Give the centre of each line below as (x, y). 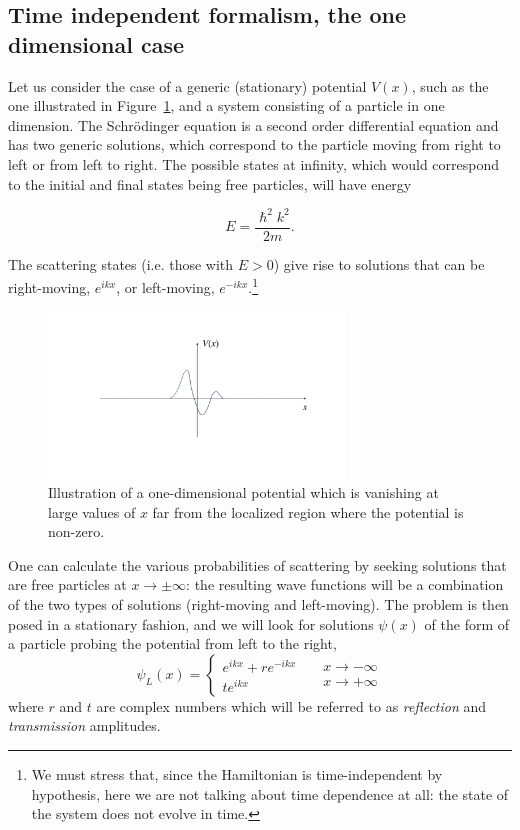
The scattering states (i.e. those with (121, 263)
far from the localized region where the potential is (308, 511)
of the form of (467, 623)
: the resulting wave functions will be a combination (345, 584)
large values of (92, 511)
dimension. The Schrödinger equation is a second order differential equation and (253, 124)
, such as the (450, 85)
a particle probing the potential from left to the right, (172, 643)
